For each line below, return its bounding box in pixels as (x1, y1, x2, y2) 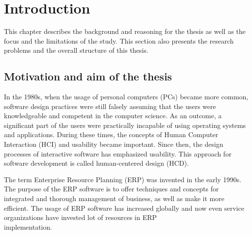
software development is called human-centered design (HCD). (4, 158, 189, 168)
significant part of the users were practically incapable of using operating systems (4, 120, 246, 130)
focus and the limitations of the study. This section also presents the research (4, 35, 234, 46)
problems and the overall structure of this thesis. (4, 45, 149, 55)
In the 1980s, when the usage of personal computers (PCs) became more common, (4, 92, 249, 102)
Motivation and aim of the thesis (4, 69, 172, 84)
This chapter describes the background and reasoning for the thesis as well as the (4, 26, 246, 36)
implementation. (4, 221, 52, 232)
